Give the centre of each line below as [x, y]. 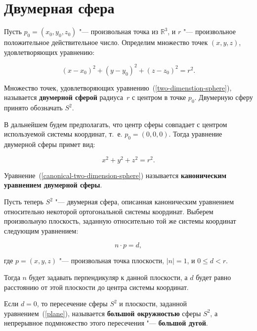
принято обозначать [33, 108]
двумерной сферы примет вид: [50, 144]
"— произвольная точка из [118, 31]
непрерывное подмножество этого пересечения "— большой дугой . [106, 323]
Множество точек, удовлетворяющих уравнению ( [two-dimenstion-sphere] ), [118, 87]
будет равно [214, 277]
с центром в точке [159, 97]
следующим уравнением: [41, 230]
